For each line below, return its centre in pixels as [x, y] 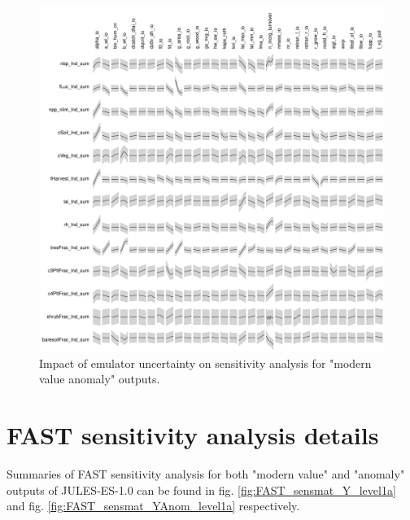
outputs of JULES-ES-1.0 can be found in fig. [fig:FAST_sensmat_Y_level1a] [201, 489]
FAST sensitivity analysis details [193, 434]
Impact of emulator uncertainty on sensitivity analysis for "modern [205, 363]
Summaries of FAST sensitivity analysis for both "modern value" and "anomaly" [206, 473]
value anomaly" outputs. [100, 379]
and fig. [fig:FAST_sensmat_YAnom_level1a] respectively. [153, 506]
